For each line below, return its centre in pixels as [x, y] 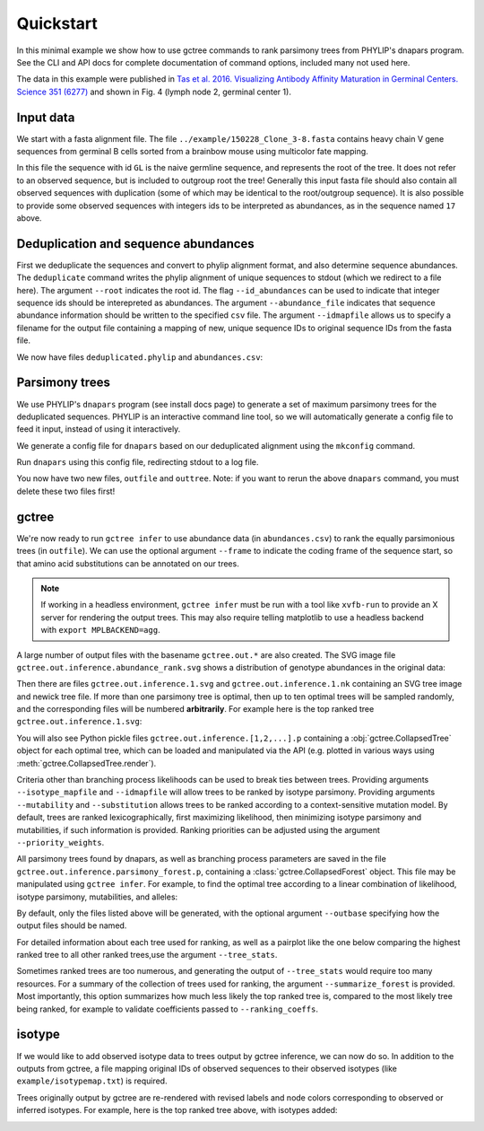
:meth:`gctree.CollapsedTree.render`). [86, 763]
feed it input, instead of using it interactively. [99, 429]
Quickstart [57, 23]
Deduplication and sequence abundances [135, 244]
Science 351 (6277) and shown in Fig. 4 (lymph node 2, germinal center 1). [154, 92]
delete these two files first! [66, 491]
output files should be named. [72, 925]
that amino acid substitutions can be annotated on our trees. [128, 563]
